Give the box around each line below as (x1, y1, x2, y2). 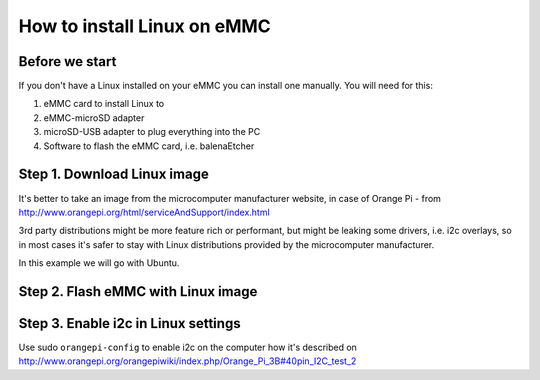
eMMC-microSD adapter (43, 111, 145, 124)
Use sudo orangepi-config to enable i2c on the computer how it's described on (18, 341, 357, 354)
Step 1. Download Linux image (18, 166, 209, 183)
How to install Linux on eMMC (18, 15, 272, 37)
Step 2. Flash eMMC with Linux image (18, 283, 258, 300)
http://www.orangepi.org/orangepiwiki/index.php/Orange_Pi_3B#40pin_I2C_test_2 (18, 355, 357, 367)
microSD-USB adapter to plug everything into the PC (43, 126, 261, 138)
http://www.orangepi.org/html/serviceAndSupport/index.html (18, 206, 270, 218)
